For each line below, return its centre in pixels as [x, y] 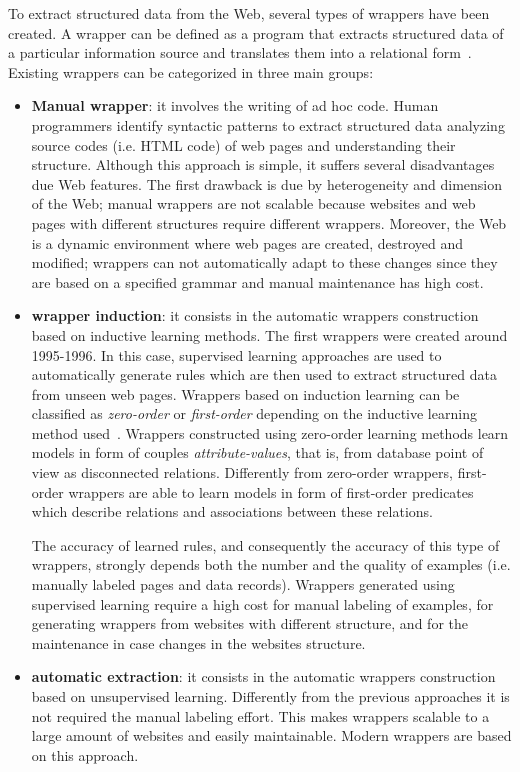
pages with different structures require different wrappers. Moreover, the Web [269, 222]
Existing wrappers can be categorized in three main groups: [191, 71]
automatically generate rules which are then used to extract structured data [264, 374]
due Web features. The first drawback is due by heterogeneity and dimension [267, 183]
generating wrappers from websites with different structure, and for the [249, 623]
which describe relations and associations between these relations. [232, 511]
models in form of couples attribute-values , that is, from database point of [257, 452]
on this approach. [85, 754]
